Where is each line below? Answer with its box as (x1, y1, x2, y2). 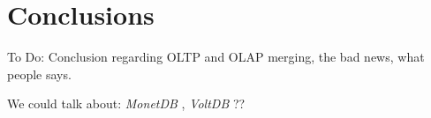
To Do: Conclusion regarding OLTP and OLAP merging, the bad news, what (7, 48, 425, 66)
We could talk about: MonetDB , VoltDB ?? (7, 94, 246, 113)
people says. (7, 64, 72, 83)
